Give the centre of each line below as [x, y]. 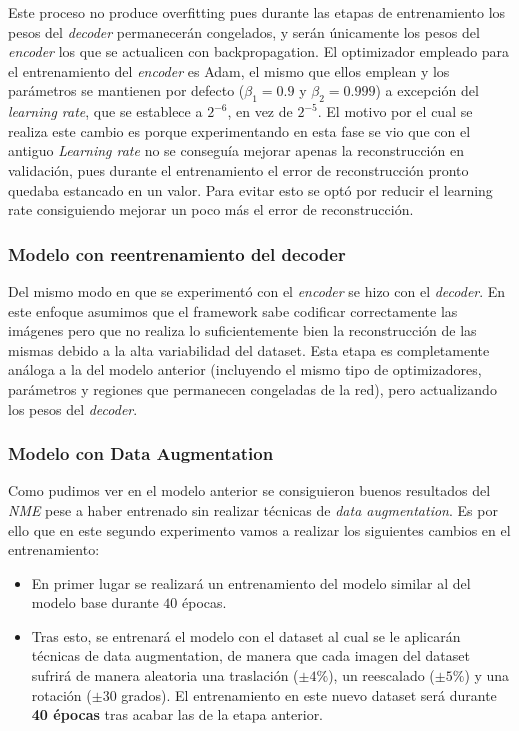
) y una [487, 675]
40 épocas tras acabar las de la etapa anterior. [177, 714]
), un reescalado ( [381, 675]
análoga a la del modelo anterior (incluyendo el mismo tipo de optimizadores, [245, 369]
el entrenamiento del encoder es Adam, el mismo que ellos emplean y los [229, 70]
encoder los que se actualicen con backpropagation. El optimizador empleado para [259, 51]
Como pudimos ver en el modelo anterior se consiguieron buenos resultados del [249, 490]
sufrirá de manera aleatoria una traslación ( [165, 675]
